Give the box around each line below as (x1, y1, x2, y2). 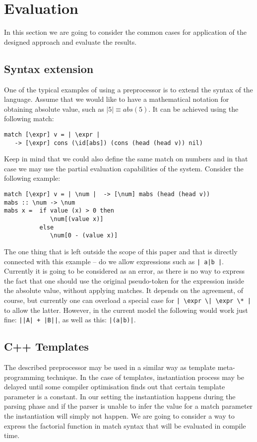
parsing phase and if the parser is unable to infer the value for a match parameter (4, 401, 253, 411)
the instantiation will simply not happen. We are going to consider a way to (4, 411, 235, 421)
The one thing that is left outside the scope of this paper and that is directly (4, 246, 238, 256)
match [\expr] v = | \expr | (4, 131, 100, 138)
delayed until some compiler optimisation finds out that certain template (4, 381, 225, 392)
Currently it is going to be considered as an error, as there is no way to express (4, 266, 245, 276)
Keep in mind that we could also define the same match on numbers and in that (4, 153, 248, 164)
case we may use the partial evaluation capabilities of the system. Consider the (4, 163, 244, 173)
